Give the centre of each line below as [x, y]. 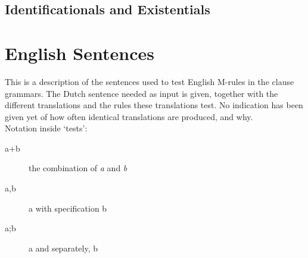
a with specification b [68, 208]
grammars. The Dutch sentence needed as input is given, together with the [141, 93]
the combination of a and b [78, 168]
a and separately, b [63, 248]
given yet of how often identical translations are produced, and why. [129, 116]
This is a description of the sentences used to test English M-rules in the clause [150, 81]
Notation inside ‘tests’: [46, 128]
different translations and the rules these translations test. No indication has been [154, 105]
